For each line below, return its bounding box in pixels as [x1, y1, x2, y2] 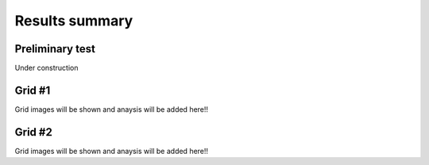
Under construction [14, 63, 79, 73]
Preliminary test [14, 42, 95, 56]
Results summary [14, 12, 133, 29]
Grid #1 [14, 83, 51, 97]
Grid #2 [14, 125, 53, 139]
